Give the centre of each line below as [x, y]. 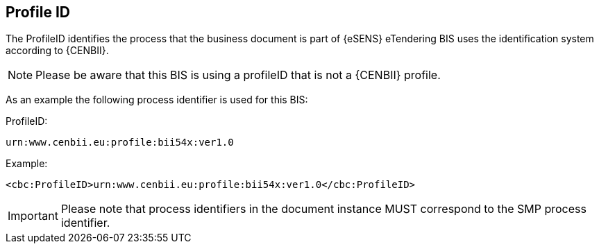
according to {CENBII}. [57, 51]
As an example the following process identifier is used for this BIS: [157, 100]
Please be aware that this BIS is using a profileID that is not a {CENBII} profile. [238, 75]
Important [33, 216]
